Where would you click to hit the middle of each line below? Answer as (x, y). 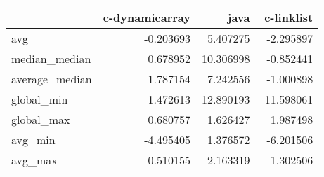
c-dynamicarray (147, 17)
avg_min (33, 140)
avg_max (34, 160)
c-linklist (289, 17)
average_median (52, 79)
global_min (40, 99)
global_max (41, 119)
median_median (51, 58)
